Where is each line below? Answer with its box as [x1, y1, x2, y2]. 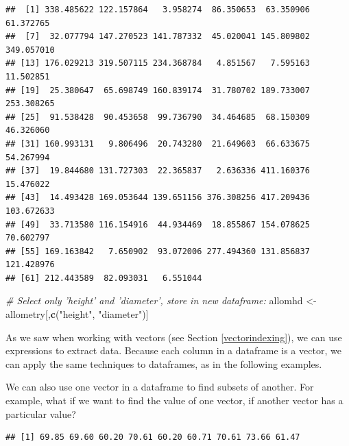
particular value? [5, 406, 76, 421]
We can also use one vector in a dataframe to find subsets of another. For [5, 380, 314, 394]
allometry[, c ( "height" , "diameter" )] [5, 307, 149, 321]
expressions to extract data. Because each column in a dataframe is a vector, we [5, 343, 341, 358]
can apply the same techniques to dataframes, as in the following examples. [5, 356, 322, 371]
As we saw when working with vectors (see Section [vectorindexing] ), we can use [5, 330, 342, 344]
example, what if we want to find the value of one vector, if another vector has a [5, 393, 344, 408]
